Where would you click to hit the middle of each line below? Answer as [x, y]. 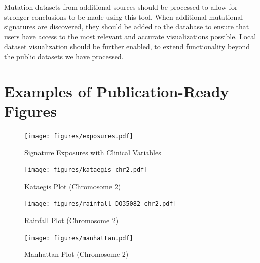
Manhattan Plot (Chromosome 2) [77, 254]
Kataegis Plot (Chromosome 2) [73, 186]
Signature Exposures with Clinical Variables [93, 152]
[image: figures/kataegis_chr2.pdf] [86, 170]
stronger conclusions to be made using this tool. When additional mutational [124, 16]
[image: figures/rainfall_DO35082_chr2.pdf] [101, 204]
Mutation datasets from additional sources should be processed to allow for [121, 7]
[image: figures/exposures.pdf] [79, 136]
